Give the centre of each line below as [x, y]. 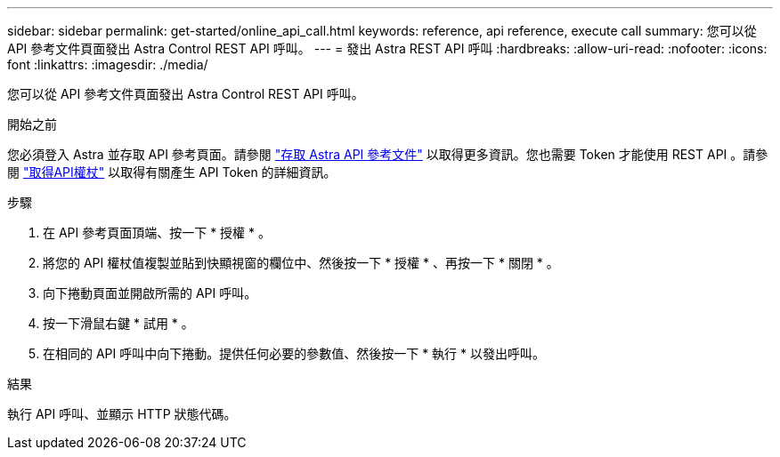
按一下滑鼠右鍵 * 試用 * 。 [118, 323]
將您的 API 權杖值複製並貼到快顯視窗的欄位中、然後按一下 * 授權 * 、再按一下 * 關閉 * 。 [301, 263]
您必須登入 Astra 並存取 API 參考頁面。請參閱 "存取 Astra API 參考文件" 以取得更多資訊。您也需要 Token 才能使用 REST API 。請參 [388, 154]
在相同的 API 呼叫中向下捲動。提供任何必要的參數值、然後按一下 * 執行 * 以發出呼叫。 [294, 353]
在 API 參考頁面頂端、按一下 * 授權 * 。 [157, 233]
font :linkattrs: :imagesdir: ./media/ [108, 64]
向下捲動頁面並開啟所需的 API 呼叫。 [150, 293]
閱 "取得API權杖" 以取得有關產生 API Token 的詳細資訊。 [172, 172]
